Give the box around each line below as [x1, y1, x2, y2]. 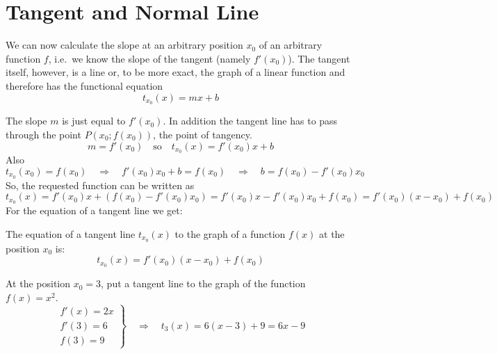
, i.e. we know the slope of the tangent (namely [48, 51, 251, 65]
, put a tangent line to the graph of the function [101, 276, 306, 291]
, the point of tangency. [153, 127, 252, 141]
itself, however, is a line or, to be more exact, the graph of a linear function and [6, 65, 345, 79]
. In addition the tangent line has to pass [163, 113, 338, 128]
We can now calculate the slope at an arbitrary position [6, 38, 243, 52]
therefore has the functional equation [6, 78, 163, 92]
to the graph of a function [174, 226, 286, 241]
